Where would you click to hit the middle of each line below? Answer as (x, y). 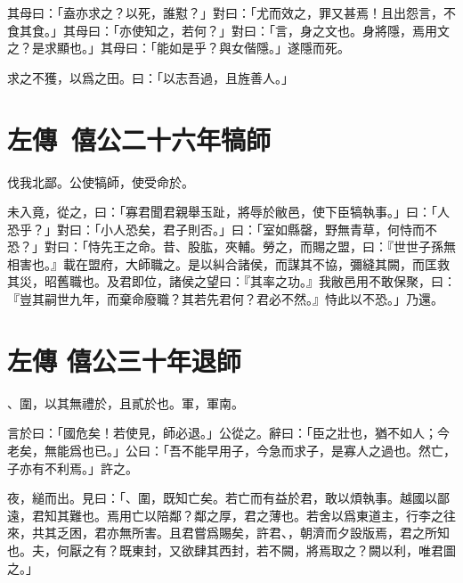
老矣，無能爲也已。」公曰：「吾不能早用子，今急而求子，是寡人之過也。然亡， (231, 450)
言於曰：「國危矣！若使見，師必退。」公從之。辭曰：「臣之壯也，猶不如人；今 (228, 433)
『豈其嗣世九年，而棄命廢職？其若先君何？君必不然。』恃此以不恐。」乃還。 (225, 299)
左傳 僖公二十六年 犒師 (139, 139)
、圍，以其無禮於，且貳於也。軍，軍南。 (126, 402)
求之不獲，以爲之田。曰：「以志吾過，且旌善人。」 (150, 77)
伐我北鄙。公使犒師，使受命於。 (101, 181)
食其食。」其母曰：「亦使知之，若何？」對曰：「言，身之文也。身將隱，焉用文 (228, 30)
